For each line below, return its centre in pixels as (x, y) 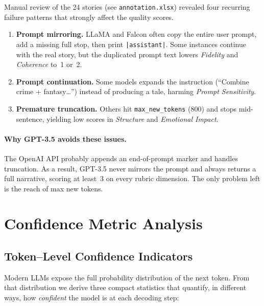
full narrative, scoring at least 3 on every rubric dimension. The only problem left (132, 178)
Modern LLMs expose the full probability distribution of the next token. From (127, 277)
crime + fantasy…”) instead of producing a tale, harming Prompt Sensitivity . (136, 91)
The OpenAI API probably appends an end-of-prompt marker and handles (121, 158)
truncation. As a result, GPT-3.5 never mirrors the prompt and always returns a (130, 168)
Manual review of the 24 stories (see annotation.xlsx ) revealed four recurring (127, 7)
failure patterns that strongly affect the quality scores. (89, 17)
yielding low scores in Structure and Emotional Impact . (133, 118)
